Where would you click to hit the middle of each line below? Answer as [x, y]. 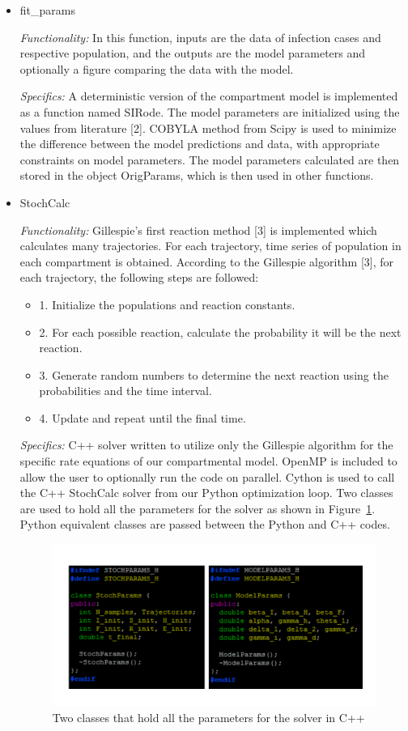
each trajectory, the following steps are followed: [139, 277]
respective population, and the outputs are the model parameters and [193, 53]
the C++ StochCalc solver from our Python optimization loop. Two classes [206, 493]
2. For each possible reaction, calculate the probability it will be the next [220, 331]
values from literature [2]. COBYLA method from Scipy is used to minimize [208, 127]
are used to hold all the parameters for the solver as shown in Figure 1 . [198, 508]
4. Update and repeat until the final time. [142, 417]
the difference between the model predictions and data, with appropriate [200, 144]
